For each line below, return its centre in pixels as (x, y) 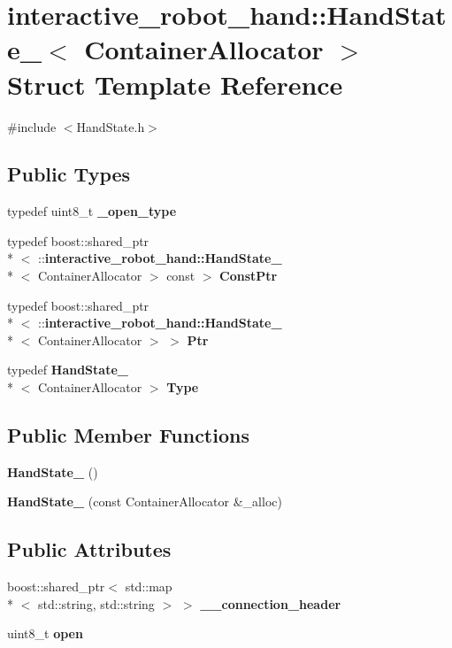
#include (32, 126)
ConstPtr (249, 276)
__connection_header (271, 603)
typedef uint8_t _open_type (92, 211)
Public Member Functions (128, 435)
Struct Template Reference (175, 84)
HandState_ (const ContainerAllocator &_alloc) (145, 501)
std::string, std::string (96, 603)
